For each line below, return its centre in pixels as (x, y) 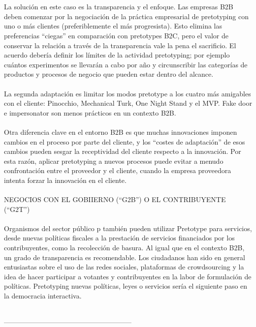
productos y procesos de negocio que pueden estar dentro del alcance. (109, 74)
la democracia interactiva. (43, 296)
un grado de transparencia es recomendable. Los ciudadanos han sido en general (125, 257)
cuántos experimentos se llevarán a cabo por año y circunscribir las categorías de (126, 64)
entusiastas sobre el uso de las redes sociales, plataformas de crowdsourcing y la (124, 267)
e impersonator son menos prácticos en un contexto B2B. (90, 112)
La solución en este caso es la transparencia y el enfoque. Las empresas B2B (119, 7)
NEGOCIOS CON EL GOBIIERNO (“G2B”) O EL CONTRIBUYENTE (115, 199)
